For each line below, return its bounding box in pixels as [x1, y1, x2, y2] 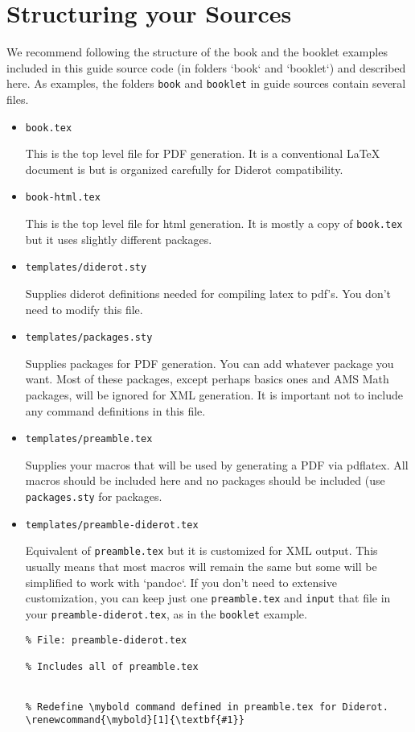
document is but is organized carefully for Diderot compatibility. [25, 160, 343, 177]
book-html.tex [25, 192, 101, 204]
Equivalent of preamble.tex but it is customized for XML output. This [25, 542, 378, 559]
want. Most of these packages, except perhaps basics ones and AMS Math [25, 370, 389, 387]
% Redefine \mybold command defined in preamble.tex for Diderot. [25, 701, 388, 713]
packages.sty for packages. [25, 488, 162, 505]
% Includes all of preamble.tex [25, 660, 199, 672]
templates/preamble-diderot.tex [25, 519, 199, 531]
